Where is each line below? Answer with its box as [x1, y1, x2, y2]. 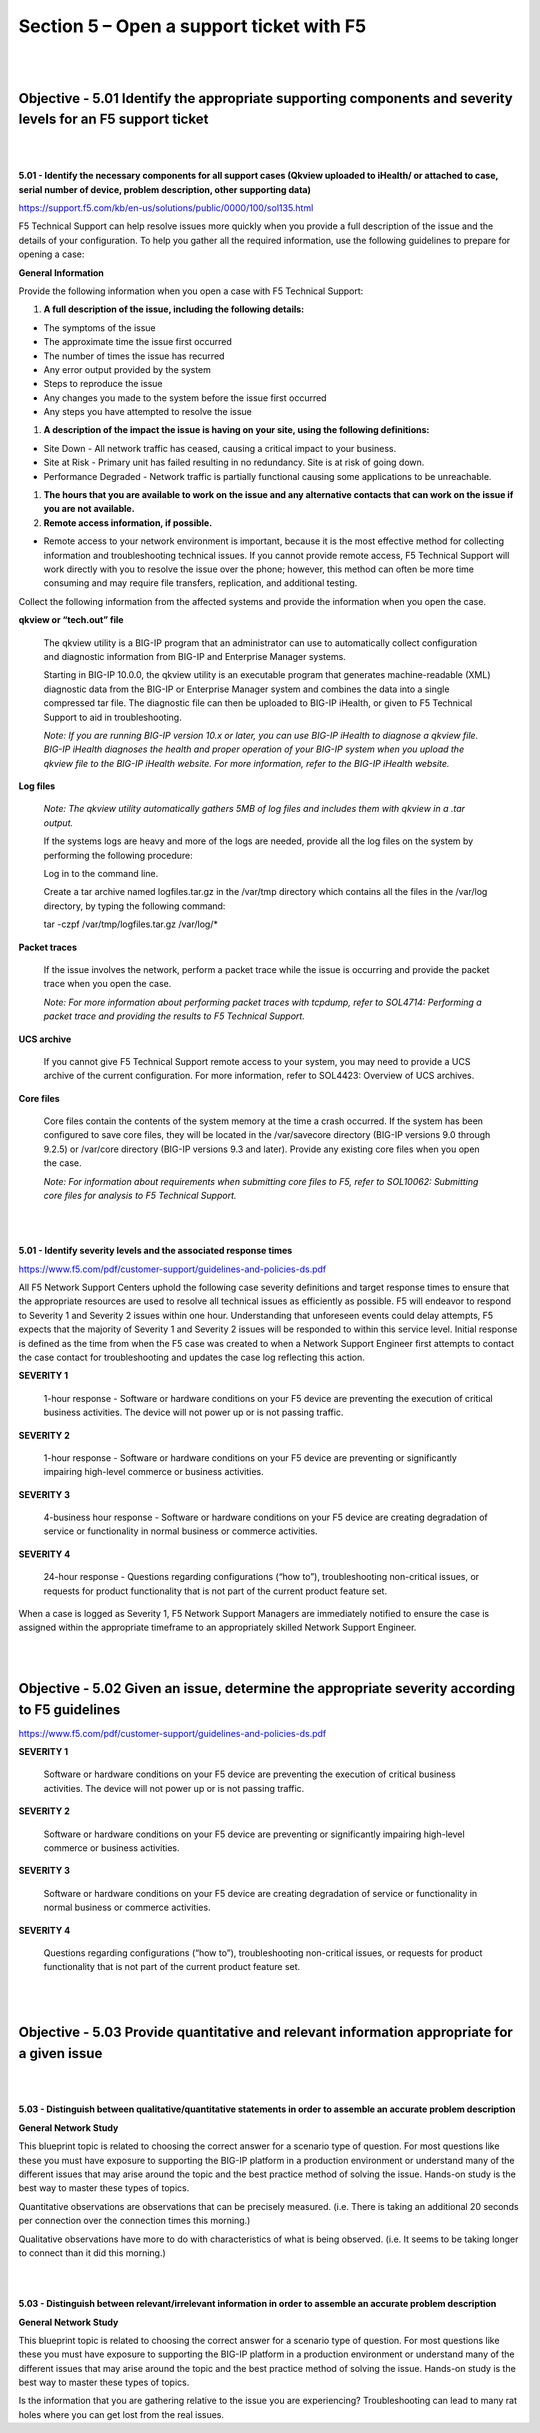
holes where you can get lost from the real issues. [18, 2408, 225, 2420]
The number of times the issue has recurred [43, 350, 225, 362]
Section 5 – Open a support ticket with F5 [18, 15, 367, 37]
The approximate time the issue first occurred [43, 336, 232, 348]
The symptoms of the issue [43, 321, 157, 334]
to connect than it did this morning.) [18, 2246, 167, 2259]
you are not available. [43, 503, 135, 515]
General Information [18, 266, 105, 279]
